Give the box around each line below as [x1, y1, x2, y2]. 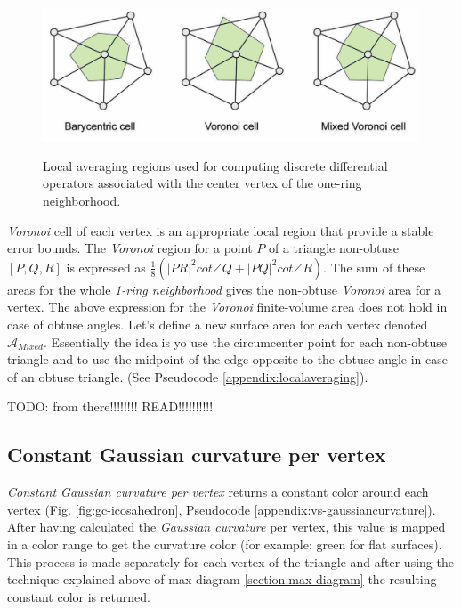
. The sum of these [323, 257, 425, 276]
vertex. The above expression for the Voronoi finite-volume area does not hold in [7, 297, 448, 316]
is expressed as [66, 257, 146, 276]
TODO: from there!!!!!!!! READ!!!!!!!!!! [7, 397, 214, 416]
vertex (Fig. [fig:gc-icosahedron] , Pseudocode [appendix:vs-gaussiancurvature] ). [7, 499, 436, 518]
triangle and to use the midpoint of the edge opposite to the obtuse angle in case [7, 350, 448, 369]
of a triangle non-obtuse [268, 239, 399, 257]
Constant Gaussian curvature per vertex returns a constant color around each [7, 483, 429, 501]
